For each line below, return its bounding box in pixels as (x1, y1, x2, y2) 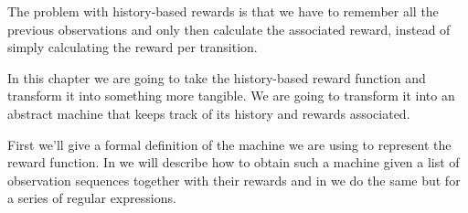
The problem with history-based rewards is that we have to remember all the (7, 2, 439, 20)
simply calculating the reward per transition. (7, 37, 258, 57)
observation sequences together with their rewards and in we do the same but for (7, 170, 461, 189)
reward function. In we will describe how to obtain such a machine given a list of (7, 153, 460, 172)
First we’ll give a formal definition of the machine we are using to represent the (7, 134, 452, 154)
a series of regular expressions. (7, 188, 176, 208)
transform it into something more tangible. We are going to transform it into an (7, 86, 455, 105)
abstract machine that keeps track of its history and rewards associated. (7, 103, 410, 122)
